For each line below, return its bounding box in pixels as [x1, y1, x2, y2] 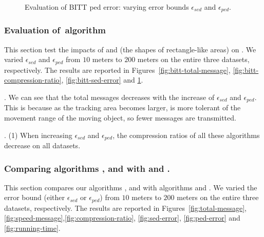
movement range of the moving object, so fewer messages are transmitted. [4, 112, 236, 123]
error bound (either [4, 192, 65, 203]
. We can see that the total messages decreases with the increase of [4, 91, 215, 102]
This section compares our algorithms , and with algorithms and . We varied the [4, 182, 257, 192]
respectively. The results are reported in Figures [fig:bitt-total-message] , [4, 64, 231, 75]
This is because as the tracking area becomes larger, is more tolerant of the [4, 102, 241, 113]
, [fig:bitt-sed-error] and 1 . [61, 74, 143, 85]
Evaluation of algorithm [4, 24, 106, 36]
